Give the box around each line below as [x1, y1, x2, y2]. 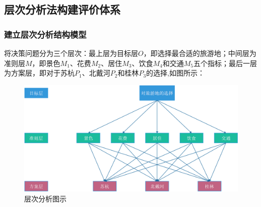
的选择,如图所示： [146, 67, 205, 78]
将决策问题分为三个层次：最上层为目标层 [4, 48, 138, 58]
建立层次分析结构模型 [4, 28, 87, 40]
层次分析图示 [24, 193, 67, 203]
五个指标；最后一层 [193, 57, 257, 68]
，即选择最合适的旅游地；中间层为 [143, 48, 256, 58]
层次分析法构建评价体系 [4, 2, 120, 17]
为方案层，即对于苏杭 [4, 67, 75, 78]
